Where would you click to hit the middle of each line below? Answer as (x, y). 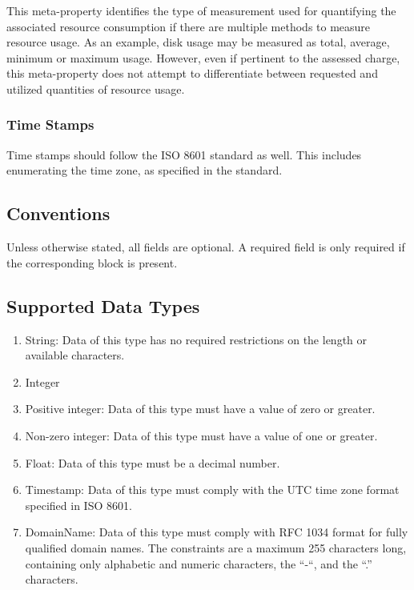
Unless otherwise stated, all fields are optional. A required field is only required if (206, 247)
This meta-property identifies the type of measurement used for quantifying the (201, 10)
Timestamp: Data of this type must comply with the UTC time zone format (212, 490)
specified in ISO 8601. (78, 505)
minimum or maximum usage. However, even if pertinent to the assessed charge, (203, 57)
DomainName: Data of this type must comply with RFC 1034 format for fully (217, 532)
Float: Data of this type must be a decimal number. (153, 462)
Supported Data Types (103, 305)
